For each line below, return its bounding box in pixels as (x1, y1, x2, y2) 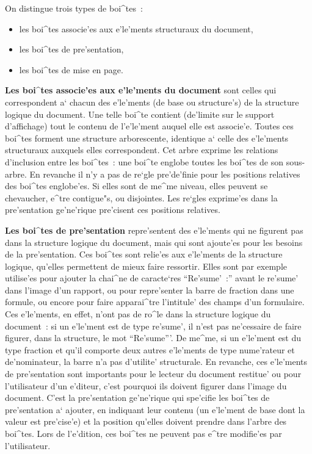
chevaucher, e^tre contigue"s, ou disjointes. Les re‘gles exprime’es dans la (5, 191, 278, 204)
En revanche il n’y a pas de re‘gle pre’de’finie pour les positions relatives (29, 167, 300, 180)
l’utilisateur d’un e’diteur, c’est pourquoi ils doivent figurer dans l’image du (5, 379, 287, 392)
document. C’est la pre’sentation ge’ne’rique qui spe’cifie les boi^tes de (5, 391, 270, 404)
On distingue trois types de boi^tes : (5, 2, 143, 14)
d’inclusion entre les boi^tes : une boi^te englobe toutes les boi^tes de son (5, 155, 283, 168)
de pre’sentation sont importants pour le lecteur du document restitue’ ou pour (5, 367, 302, 380)
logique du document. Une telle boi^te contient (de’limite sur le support (5, 107, 275, 120)
